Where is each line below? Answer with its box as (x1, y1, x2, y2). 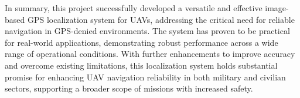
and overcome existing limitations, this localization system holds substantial (5, 59, 278, 71)
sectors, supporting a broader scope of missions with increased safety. (5, 82, 253, 94)
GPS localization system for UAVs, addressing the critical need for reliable (27, 13, 295, 25)
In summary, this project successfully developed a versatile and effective (5, 2, 262, 13)
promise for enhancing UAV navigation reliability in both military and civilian (5, 70, 286, 83)
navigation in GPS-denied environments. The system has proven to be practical (5, 25, 290, 37)
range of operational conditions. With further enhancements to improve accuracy (5, 48, 295, 60)
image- (265, 2, 289, 13)
